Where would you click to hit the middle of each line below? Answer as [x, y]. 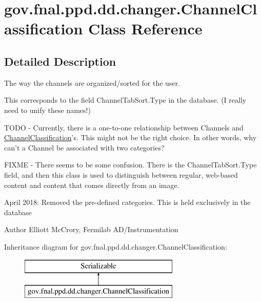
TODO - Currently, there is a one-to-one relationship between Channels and [124, 127]
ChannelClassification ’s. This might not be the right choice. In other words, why [130, 137]
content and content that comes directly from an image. [92, 185]
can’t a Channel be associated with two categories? [84, 147]
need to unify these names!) [47, 110]
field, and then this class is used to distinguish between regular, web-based [121, 174]
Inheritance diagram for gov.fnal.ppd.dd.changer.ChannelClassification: [116, 246]
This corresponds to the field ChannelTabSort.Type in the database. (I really [125, 100]
